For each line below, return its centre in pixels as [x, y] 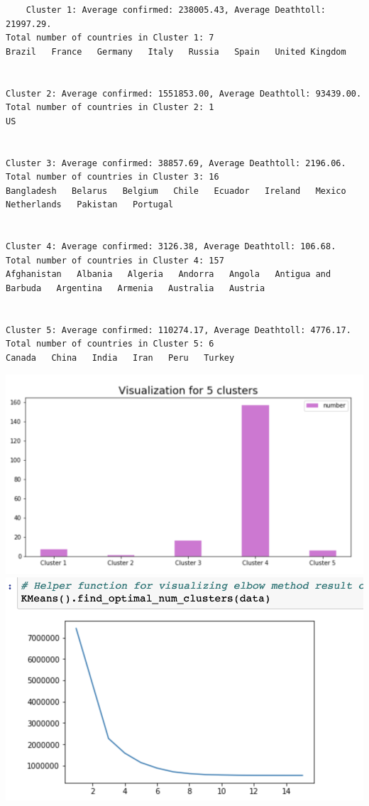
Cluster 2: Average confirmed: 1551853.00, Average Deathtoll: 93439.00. [184, 93]
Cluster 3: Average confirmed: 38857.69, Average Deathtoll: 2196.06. [176, 163]
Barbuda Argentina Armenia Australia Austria [136, 288]
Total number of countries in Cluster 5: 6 [110, 344]
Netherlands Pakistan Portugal [90, 205]
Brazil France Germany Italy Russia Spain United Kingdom [176, 51]
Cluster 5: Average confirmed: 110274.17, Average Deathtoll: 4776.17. [178, 330]
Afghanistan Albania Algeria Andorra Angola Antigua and [169, 274]
